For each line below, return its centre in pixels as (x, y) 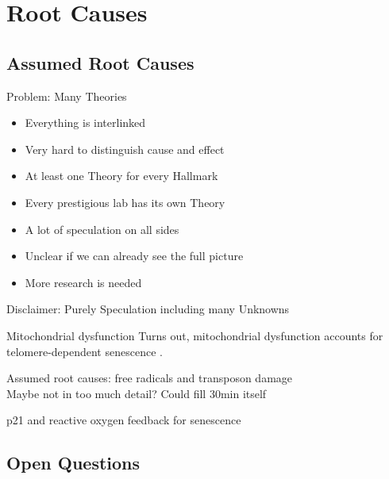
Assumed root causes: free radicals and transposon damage (150, 378)
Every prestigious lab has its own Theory (125, 202)
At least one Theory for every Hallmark (121, 176)
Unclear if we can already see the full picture (134, 256)
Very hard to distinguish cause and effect (125, 149)
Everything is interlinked (85, 123)
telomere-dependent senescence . (85, 351)
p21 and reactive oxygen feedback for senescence (124, 420)
